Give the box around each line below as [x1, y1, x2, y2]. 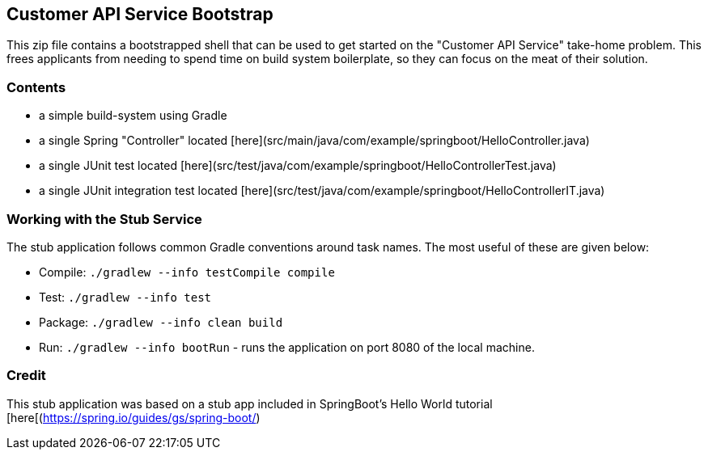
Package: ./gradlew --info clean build [39, 315, 283, 329]
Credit [6, 367, 46, 384]
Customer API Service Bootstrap [6, 4, 273, 24]
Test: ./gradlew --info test [39, 289, 212, 304]
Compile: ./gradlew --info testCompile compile [39, 264, 335, 279]
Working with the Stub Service [6, 210, 202, 227]
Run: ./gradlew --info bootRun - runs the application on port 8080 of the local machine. [39, 340, 535, 354]
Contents [6, 78, 66, 95]
